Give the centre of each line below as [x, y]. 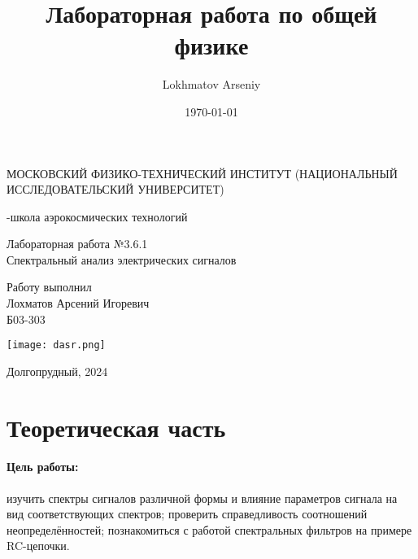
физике [211, 45]
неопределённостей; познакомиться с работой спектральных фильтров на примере [209, 529]
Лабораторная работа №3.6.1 [77, 244]
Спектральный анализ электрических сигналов [122, 259]
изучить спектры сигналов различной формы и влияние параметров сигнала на [202, 498]
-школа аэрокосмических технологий [97, 216]
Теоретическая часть [116, 427]
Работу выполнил [49, 287]
